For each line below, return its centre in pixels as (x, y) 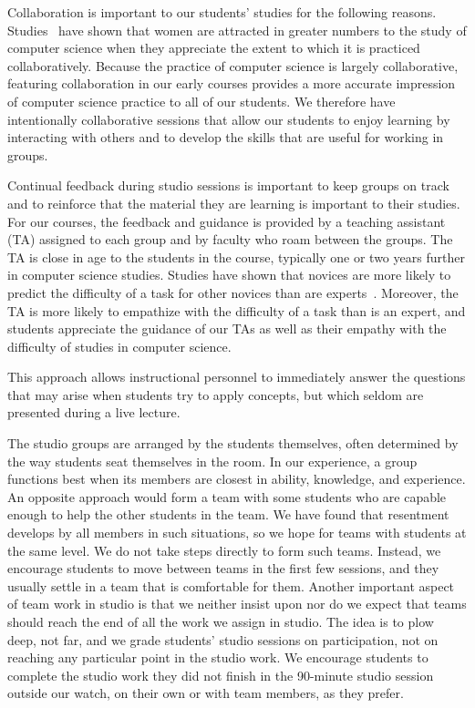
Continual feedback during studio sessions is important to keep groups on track (228, 185)
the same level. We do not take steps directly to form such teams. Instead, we (224, 550)
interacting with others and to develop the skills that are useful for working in (226, 137)
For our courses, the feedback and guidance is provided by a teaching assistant (227, 221)
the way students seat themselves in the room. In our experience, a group (212, 461)
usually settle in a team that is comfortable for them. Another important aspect (231, 585)
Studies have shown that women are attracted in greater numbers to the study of (237, 30)
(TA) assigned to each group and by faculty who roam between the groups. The (230, 239)
